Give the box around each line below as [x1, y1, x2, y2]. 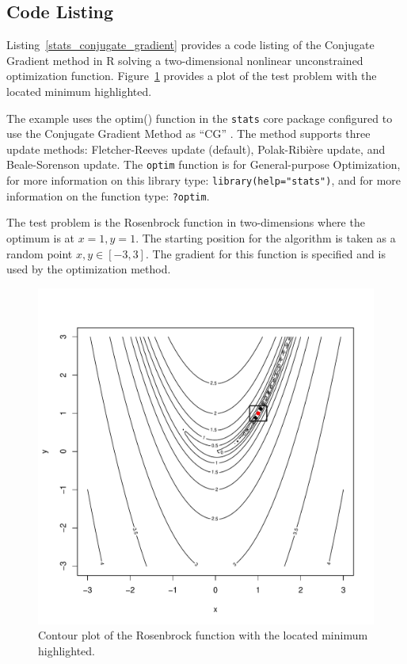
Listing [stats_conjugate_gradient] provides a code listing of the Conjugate [6, 36, 375, 53]
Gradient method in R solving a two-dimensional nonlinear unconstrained [6, 52, 363, 68]
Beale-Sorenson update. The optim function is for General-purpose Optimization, [6, 156, 401, 173]
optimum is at [6, 229, 75, 246]
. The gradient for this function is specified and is [145, 245, 386, 261]
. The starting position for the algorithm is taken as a [135, 229, 396, 246]
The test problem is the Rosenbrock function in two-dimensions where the [6, 214, 365, 231]
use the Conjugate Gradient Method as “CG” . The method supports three [6, 125, 371, 142]
